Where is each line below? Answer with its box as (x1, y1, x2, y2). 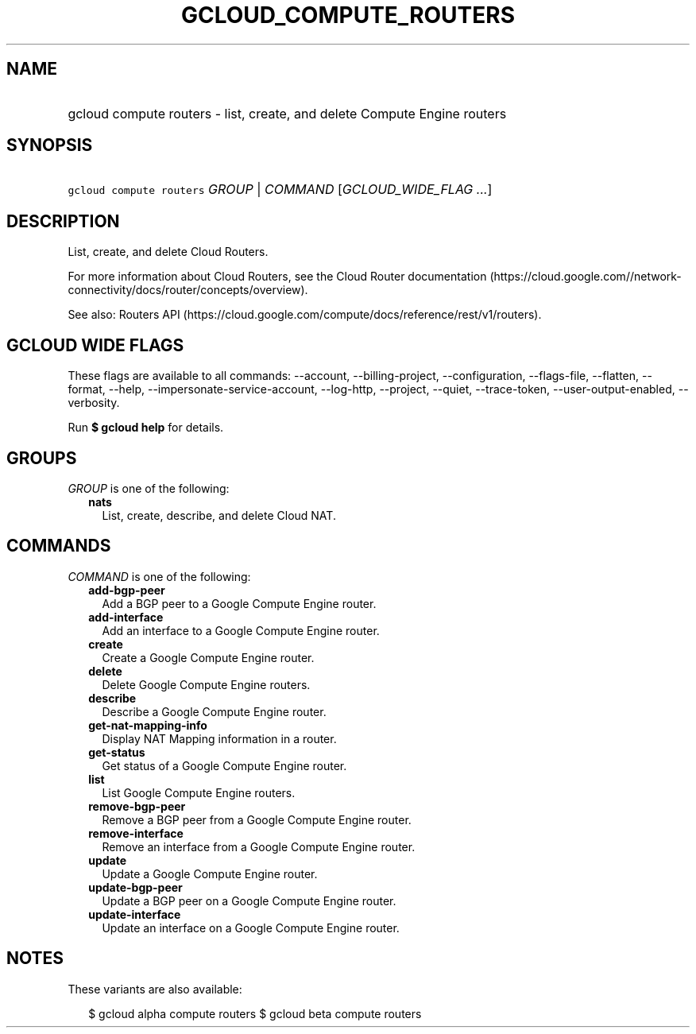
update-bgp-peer (88, 880, 183, 894)
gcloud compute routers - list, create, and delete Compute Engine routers (68, 105, 507, 122)
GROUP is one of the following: (68, 481, 230, 495)
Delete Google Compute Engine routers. (102, 677, 311, 691)
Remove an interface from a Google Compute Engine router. (102, 839, 416, 854)
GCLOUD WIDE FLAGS (6, 335, 184, 355)
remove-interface (88, 826, 184, 840)
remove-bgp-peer (88, 799, 186, 813)
